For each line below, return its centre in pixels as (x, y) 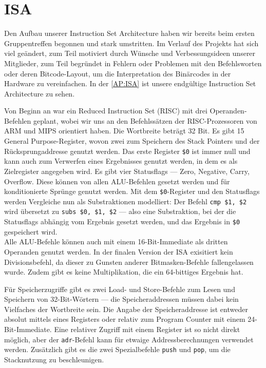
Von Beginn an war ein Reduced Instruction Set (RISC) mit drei (106, 111)
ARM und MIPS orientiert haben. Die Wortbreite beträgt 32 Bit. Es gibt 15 (124, 131)
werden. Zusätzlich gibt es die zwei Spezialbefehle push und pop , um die (117, 349)
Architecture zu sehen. (40, 93)
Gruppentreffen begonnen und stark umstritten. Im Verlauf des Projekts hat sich (131, 43)
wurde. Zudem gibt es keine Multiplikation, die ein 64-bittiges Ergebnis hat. (124, 272)
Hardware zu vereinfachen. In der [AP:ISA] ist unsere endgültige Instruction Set (130, 83)
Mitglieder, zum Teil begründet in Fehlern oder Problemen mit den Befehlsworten (133, 63)
